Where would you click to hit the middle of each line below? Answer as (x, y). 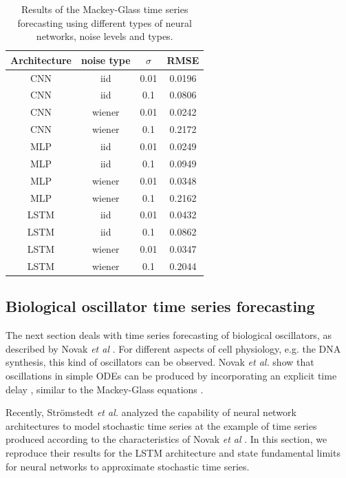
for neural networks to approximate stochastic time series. (128, 466)
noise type (106, 60)
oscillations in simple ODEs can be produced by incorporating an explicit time (171, 375)
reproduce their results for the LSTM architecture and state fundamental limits (173, 452)
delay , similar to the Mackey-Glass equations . (105, 389)
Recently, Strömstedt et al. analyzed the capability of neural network (151, 412)
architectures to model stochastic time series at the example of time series (161, 425)
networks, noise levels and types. (105, 36)
